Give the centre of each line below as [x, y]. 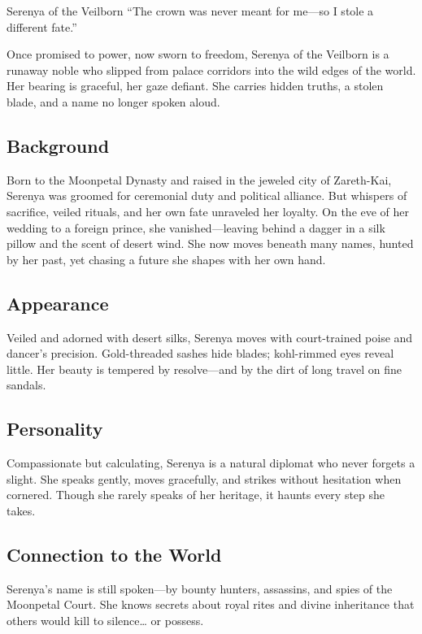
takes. [21, 510]
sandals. [26, 385]
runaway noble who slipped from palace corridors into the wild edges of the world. [211, 69]
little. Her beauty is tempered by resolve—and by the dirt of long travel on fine [204, 369]
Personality [55, 429]
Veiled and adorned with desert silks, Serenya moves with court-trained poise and [210, 337]
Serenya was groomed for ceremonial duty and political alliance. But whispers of [207, 195]
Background [58, 145]
